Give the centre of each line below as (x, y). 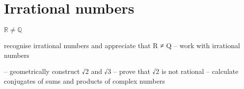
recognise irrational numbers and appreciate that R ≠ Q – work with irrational (122, 45)
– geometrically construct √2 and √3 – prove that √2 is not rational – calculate (121, 71)
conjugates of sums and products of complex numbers (84, 80)
